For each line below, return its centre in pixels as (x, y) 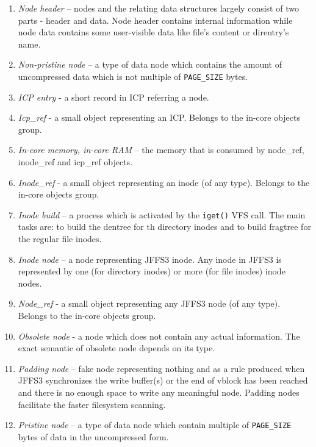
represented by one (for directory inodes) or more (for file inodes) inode (152, 271)
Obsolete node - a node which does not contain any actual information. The (159, 336)
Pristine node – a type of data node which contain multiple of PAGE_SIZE (155, 425)
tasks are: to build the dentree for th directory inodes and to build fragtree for (164, 227)
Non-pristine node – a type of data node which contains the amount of (150, 64)
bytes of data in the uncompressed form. (93, 436)
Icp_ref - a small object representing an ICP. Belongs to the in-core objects (159, 117)
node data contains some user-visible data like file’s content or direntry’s (153, 32)
